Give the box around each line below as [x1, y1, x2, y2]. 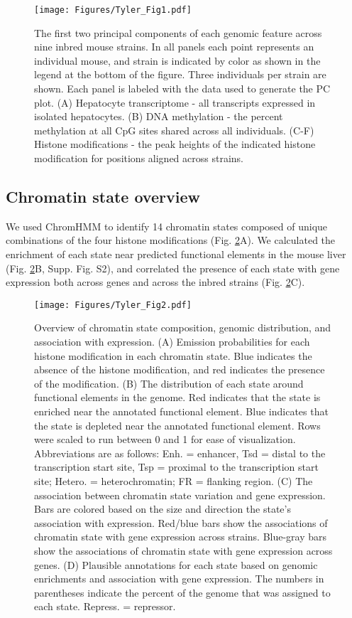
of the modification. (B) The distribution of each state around [34, 375, 304, 390]
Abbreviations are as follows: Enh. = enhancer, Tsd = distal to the [34, 445, 326, 460]
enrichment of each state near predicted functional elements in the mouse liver [6, 246, 346, 261]
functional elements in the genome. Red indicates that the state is [34, 390, 321, 405]
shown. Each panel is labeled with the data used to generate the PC [34, 81, 331, 96]
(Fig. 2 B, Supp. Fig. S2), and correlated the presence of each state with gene [6, 260, 340, 275]
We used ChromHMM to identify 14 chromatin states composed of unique [6, 218, 328, 233]
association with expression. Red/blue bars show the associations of [34, 515, 328, 530]
